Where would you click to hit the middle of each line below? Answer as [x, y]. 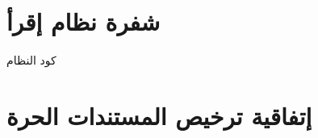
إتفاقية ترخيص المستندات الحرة [159, 115]
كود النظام [31, 60]
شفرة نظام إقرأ [84, 21]
